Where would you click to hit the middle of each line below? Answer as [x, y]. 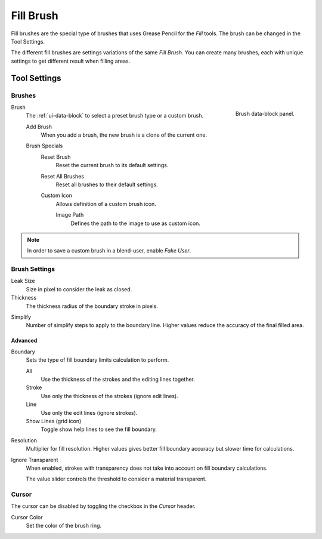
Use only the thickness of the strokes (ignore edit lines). [109, 396]
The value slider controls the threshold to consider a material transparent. [116, 479]
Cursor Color [27, 517]
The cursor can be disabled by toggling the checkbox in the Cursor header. [103, 506]
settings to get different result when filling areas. [71, 61]
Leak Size [23, 281]
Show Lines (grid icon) [54, 421]
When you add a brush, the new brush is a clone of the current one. [124, 135]
